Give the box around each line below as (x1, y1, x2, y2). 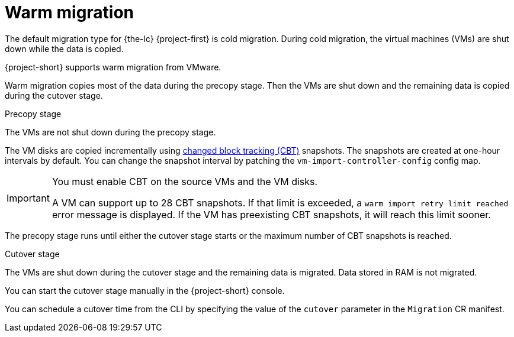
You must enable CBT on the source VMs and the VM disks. (52, 175, 318, 187)
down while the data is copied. (5, 43, 124, 54)
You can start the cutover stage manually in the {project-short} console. (5, 285, 285, 296)
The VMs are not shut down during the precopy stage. (5, 127, 216, 137)
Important (7, 192, 50, 204)
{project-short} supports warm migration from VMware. (5, 61, 221, 72)
